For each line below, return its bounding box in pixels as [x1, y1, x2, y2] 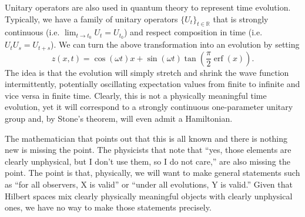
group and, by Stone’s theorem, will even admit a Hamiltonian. [5, 112, 233, 125]
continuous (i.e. [5, 26, 60, 38]
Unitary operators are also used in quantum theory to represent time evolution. [5, 1, 291, 13]
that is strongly [213, 12, 269, 25]
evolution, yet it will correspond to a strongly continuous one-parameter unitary [5, 101, 293, 113]
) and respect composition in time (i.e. [124, 26, 263, 38]
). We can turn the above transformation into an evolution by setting [51, 38, 300, 51]
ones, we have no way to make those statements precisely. [5, 201, 212, 213]
